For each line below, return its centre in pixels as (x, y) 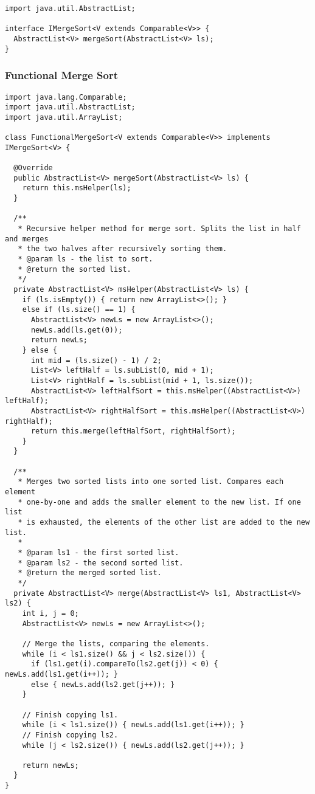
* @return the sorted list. (74, 269)
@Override (33, 168)
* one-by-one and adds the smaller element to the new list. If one (159, 502)
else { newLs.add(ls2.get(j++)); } (103, 684)
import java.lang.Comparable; (66, 97)
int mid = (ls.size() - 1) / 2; (96, 360)
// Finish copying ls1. (70, 715)
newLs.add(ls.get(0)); (77, 330)
